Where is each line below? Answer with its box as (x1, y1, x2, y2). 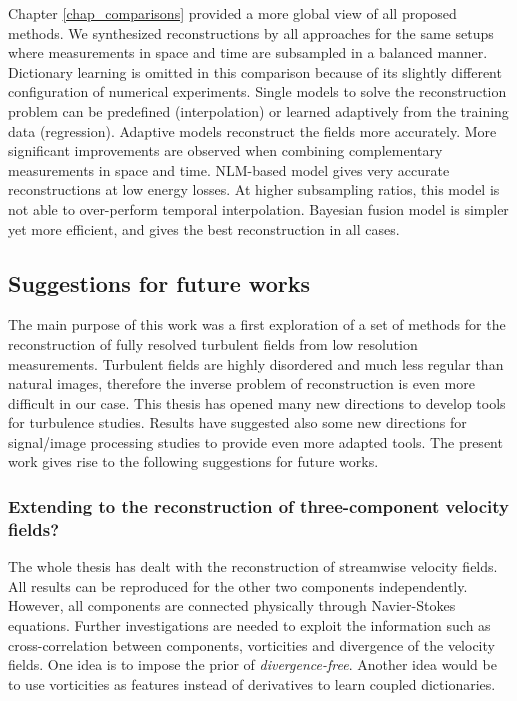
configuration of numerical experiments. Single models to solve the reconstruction (8, 81, 507, 102)
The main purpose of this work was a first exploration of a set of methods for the (8, 314, 506, 335)
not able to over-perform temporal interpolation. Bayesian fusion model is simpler (8, 198, 509, 219)
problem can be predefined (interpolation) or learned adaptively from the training (8, 100, 509, 121)
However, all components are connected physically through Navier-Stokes (8, 595, 456, 616)
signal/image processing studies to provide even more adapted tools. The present (8, 431, 503, 452)
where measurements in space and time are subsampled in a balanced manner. (8, 42, 488, 63)
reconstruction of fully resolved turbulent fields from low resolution (8, 333, 418, 354)
